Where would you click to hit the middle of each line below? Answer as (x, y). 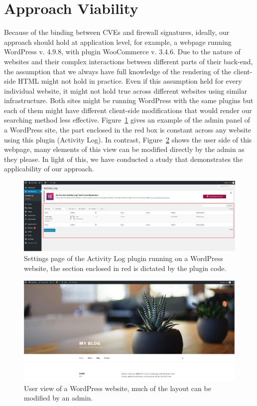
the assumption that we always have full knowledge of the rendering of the (118, 71)
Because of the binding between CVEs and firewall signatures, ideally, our (117, 32)
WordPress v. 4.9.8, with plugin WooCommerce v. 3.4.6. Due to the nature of (122, 52)
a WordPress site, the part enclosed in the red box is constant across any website (128, 130)
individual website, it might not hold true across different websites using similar (126, 90)
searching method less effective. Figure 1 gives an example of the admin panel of (127, 120)
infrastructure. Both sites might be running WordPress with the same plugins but (129, 100)
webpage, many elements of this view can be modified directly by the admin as (124, 149)
